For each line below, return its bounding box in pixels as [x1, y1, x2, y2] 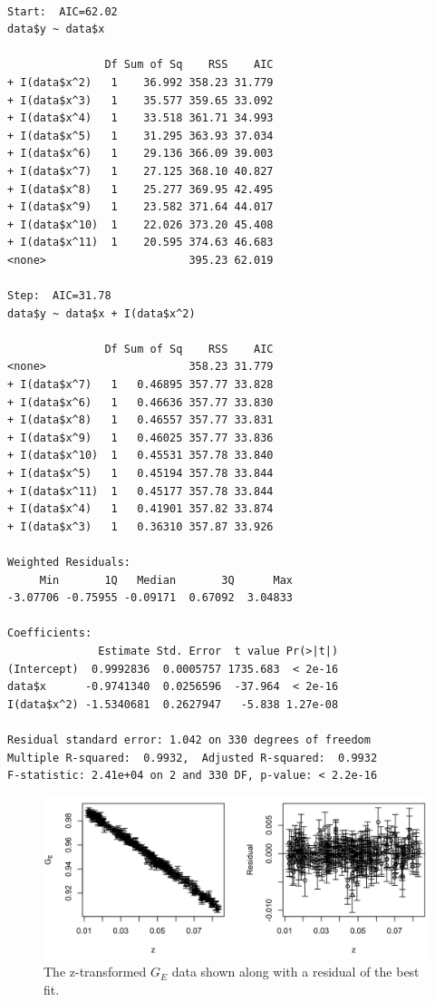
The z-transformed [43, 962, 147, 981]
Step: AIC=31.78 [7, 289, 111, 303]
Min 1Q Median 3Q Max [39, 573, 293, 587]
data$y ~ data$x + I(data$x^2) [7, 306, 196, 320]
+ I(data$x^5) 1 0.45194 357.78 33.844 [7, 467, 274, 481]
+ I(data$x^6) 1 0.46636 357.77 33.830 [7, 395, 274, 409]
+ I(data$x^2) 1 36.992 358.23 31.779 [7, 75, 274, 89]
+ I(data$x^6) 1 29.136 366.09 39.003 [7, 147, 274, 161]
